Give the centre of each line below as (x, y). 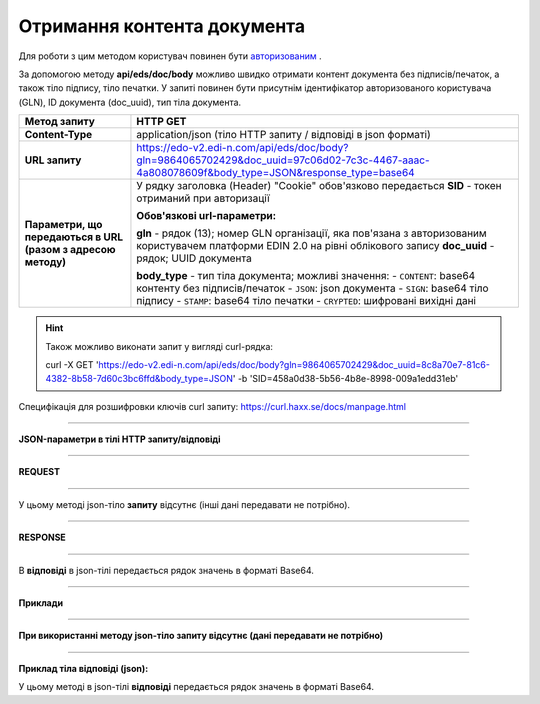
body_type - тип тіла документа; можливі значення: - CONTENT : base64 (306, 276)
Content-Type (58, 135)
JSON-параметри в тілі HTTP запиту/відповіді (119, 439)
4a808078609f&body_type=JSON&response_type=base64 (275, 173)
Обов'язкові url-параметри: (206, 216)
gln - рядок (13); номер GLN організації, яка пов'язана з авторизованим (311, 233)
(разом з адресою (70, 250)
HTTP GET (161, 122)
